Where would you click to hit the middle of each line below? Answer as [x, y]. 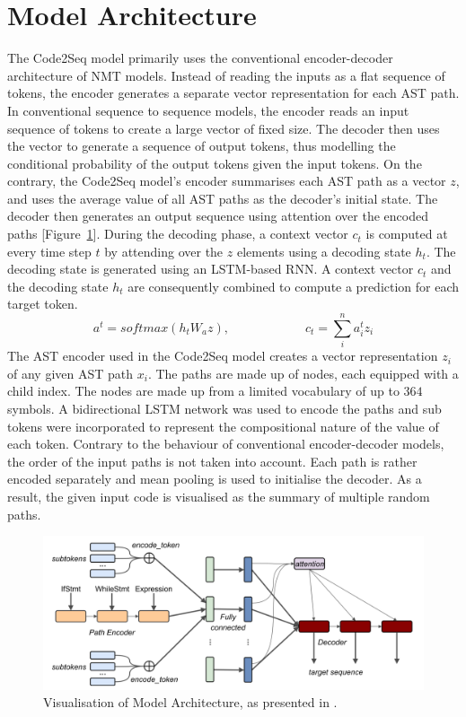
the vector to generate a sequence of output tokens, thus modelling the [202, 146]
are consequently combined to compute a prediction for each [294, 286]
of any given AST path [70, 373]
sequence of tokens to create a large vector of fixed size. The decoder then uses [224, 128]
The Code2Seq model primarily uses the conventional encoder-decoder [200, 58]
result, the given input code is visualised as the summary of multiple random [219, 496]
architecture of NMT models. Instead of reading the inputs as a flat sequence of [226, 75]
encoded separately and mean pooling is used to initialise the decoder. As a [215, 479]
